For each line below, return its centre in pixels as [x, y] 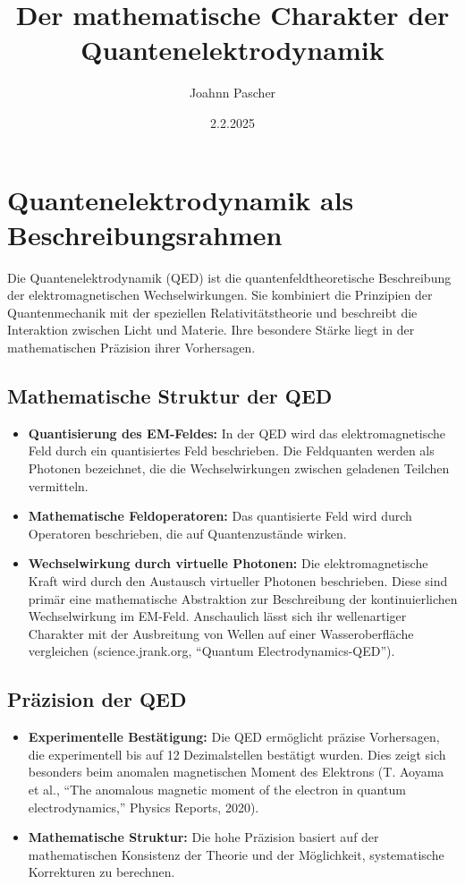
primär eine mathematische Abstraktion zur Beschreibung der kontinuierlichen [243, 598]
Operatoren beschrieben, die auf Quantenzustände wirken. [187, 533]
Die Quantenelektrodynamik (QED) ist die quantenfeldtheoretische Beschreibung [229, 277]
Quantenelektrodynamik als [181, 199]
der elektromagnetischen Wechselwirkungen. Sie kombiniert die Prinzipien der [220, 295]
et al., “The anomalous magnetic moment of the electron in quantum [217, 789]
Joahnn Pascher [232, 93]
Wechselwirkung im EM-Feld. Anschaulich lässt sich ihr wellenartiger [217, 616]
